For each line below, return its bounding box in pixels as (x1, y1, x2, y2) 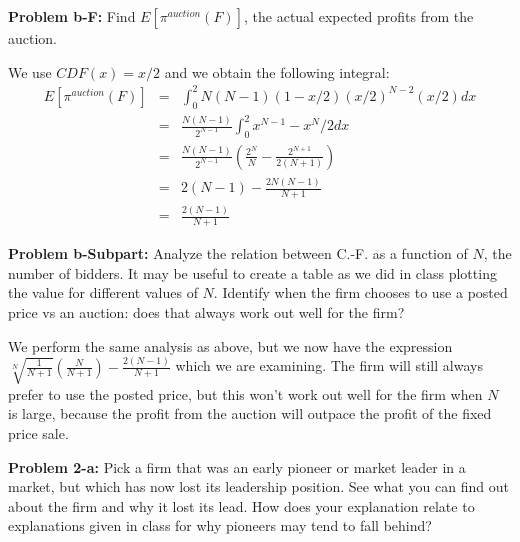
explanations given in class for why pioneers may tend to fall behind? (8, 515, 432, 536)
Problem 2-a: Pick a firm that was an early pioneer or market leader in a (8, 456, 466, 477)
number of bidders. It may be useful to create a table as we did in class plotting (8, 262, 497, 283)
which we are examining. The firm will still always (175, 355, 483, 376)
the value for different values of (8, 282, 198, 303)
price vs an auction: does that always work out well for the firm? (8, 302, 405, 322)
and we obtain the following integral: (164, 61, 390, 82)
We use (8, 61, 52, 82)
